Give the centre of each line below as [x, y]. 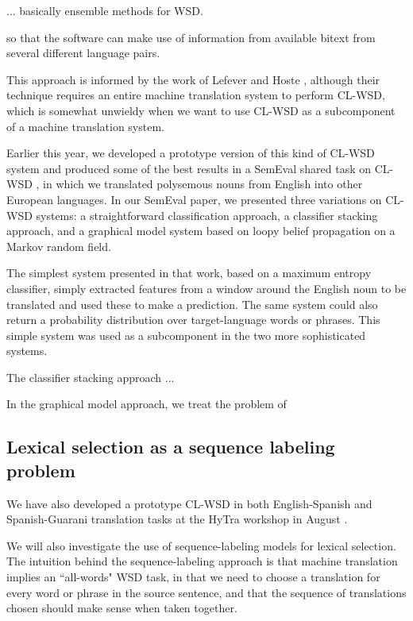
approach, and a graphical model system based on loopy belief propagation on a [201, 231]
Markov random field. [59, 246]
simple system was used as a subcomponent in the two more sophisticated [186, 335]
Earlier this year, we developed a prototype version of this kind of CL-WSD [191, 153]
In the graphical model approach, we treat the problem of [147, 404]
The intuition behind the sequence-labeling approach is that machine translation [202, 561]
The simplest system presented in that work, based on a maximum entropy [189, 273]
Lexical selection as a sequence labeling [171, 447]
